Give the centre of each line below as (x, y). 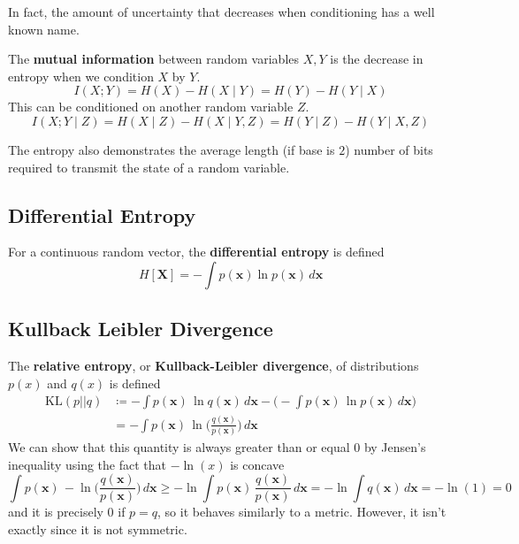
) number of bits (389, 149)
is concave (257, 464)
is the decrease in (377, 59)
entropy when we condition (81, 76)
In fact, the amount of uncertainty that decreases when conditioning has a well (221, 11)
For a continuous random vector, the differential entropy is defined (196, 252)
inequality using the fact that (87, 464)
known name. (44, 29)
